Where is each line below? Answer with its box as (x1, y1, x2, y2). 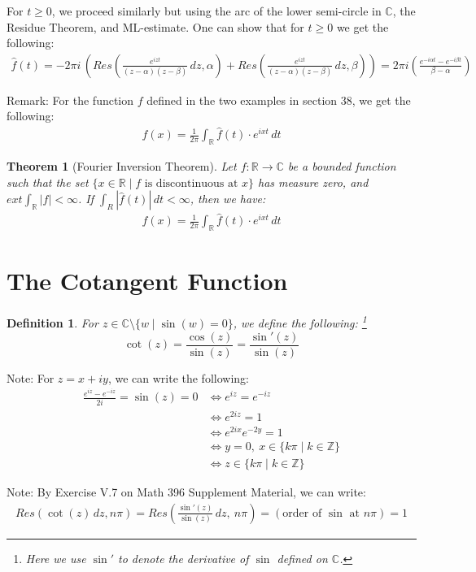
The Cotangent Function (7, 264, 288, 297)
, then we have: (190, 190, 266, 207)
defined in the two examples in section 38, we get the (146, 91, 411, 108)
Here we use (25, 549, 86, 566)
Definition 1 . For (7, 314, 98, 331)
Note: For (7, 369, 55, 386)
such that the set (7, 173, 89, 190)
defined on (277, 549, 328, 566)
